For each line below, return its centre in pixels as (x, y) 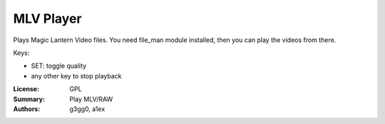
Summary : (29, 99)
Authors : (27, 109)
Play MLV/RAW (91, 99)
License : (26, 89)
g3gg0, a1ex (87, 109)
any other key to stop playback (76, 76)
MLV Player (47, 19)
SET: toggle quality (59, 66)
